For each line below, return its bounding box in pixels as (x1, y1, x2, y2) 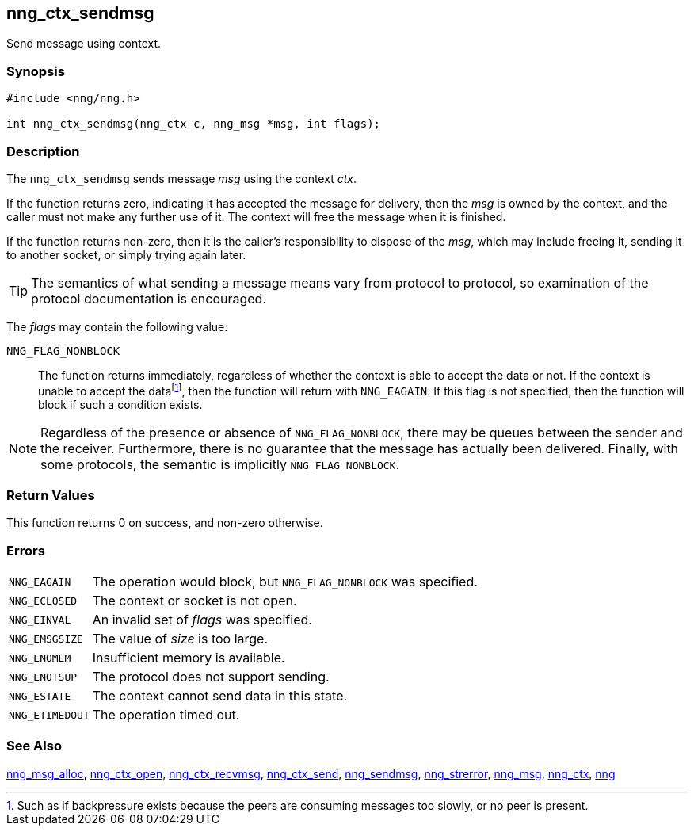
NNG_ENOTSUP (9, 670, 78, 683)
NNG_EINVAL (9, 613, 71, 626)
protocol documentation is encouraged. (31, 290, 267, 307)
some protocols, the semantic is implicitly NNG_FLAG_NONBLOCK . (40, 456, 400, 472)
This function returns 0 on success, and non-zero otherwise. (6, 516, 323, 530)
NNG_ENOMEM (9, 651, 71, 664)
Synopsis (6, 63, 65, 79)
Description (6, 143, 80, 159)
